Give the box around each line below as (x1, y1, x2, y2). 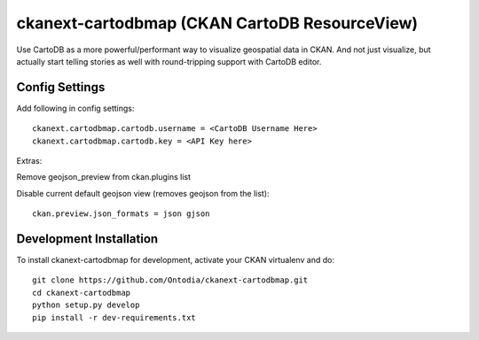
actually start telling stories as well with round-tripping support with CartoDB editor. (16, 56, 322, 66)
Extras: (16, 156, 43, 166)
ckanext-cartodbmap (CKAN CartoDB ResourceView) (16, 13, 419, 33)
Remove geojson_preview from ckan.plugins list (16, 172, 191, 182)
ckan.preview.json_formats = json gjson (32, 209, 210, 219)
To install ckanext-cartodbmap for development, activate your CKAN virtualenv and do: (16, 255, 335, 266)
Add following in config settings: (16, 103, 135, 113)
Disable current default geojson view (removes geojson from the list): (16, 188, 270, 198)
